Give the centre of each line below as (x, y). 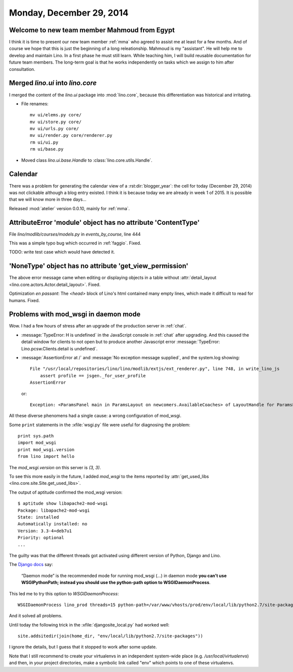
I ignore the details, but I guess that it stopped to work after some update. (83, 647)
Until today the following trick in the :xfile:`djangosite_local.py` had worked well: (89, 625)
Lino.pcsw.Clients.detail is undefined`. (59, 348)
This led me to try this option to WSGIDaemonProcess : (64, 593)
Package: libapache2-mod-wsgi (54, 510)
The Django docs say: (31, 564)
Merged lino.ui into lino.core (53, 83)
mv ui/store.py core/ (56, 122)
